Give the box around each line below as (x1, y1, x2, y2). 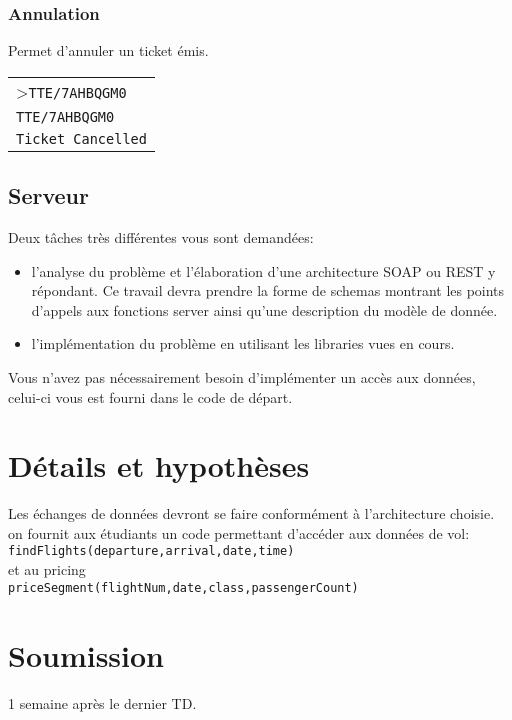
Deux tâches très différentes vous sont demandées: (8, 227, 314, 248)
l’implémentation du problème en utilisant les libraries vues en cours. (31, 333, 455, 354)
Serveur (8, 180, 89, 211)
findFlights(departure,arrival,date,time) (8, 544, 295, 559)
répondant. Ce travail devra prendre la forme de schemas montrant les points (31, 280, 505, 301)
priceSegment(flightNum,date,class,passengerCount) (8, 580, 359, 595)
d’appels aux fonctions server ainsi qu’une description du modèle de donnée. (31, 299, 498, 320)
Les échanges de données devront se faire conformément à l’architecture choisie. (8, 503, 495, 524)
